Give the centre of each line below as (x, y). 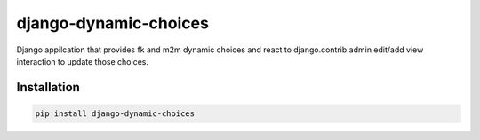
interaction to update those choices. (82, 61)
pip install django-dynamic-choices (115, 113)
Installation (48, 87)
